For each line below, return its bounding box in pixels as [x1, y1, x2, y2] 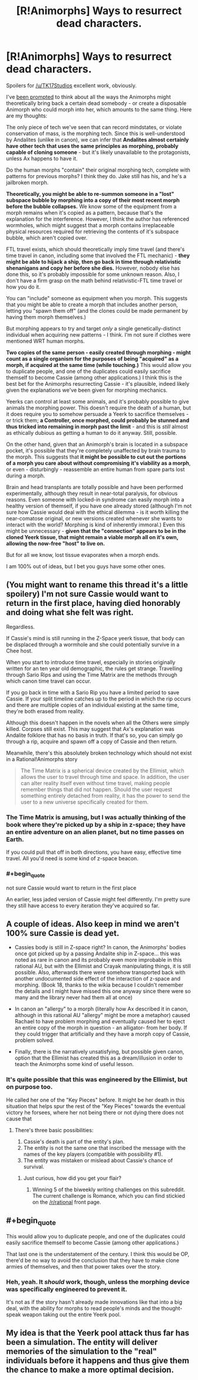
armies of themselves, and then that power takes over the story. [6, 1263, 161, 1270]
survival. [23, 1163, 45, 1170]
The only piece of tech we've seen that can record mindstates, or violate [6, 123, 182, 130]
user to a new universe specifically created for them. [20, 798, 149, 805]
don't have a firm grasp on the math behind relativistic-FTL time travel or [6, 277, 183, 284]
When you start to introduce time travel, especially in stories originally [6, 658, 176, 666]
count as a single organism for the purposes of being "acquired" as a [6, 355, 179, 362]
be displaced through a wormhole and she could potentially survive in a [6, 641, 180, 648]
